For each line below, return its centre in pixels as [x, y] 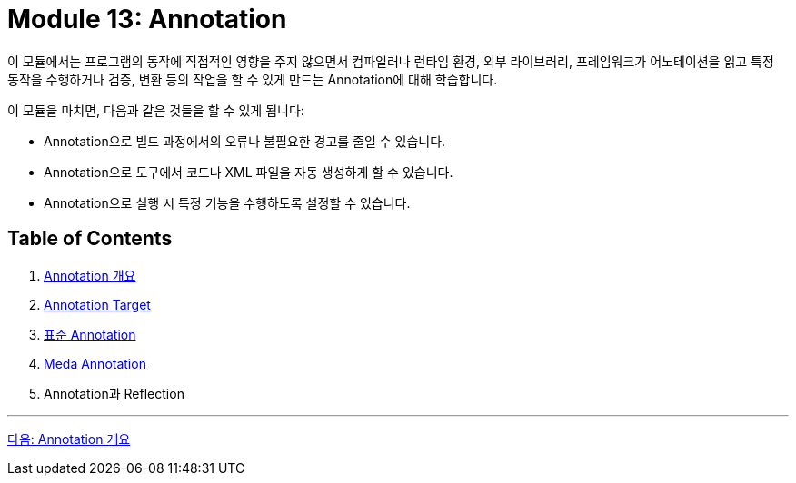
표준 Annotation [90, 334]
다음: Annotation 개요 [69, 439]
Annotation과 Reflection [114, 393]
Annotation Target [97, 304]
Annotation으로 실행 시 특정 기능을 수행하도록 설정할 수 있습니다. [227, 202]
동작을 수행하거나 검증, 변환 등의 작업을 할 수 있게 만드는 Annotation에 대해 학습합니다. [253, 79]
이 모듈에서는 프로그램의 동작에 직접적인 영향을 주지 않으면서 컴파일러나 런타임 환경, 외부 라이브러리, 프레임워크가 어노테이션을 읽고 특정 [391, 61]
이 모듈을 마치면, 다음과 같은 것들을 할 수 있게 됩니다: [156, 110]
